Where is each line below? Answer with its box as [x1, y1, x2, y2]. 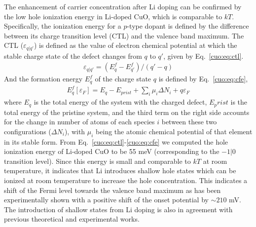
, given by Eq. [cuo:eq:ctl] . [163, 50, 244, 61]
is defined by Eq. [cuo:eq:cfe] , [158, 74, 248, 84]
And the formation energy [4, 74, 83, 84]
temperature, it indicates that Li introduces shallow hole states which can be [4, 165, 236, 176]
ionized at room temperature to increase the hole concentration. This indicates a [4, 175, 248, 186]
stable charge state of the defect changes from [4, 50, 142, 61]
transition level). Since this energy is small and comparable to [4, 155, 191, 166]
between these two [161, 116, 217, 127]
